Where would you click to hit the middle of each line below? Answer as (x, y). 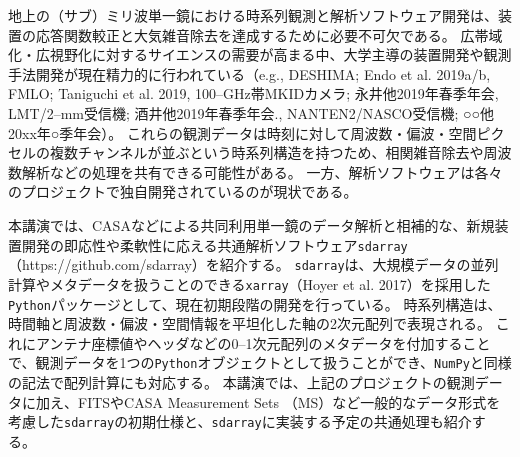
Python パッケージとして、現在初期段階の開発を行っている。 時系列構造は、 (255, 303)
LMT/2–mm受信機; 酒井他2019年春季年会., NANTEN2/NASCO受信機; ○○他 (251, 112)
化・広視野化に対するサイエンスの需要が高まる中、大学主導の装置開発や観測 (260, 54)
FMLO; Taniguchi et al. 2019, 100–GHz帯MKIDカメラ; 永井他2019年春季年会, (253, 93)
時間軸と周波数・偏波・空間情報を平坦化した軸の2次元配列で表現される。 (249, 323)
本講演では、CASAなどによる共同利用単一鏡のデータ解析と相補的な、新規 (251, 224)
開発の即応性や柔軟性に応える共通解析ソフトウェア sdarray (214, 244)
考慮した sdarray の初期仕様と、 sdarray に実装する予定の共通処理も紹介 (240, 421)
